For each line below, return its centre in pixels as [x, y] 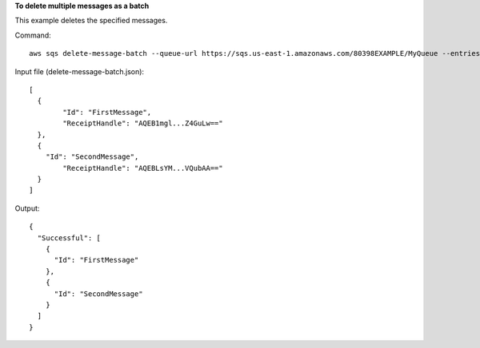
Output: [27, 208]
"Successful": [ [69, 238]
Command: [33, 35]
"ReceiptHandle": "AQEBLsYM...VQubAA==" [143, 168]
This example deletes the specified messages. [91, 21]
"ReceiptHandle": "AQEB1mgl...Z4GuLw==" [143, 123]
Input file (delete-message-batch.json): [79, 71]
